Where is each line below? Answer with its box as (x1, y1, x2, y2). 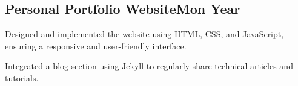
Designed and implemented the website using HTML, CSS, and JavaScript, (5, 28, 284, 40)
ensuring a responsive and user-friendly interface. (5, 39, 187, 52)
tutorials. (5, 71, 39, 84)
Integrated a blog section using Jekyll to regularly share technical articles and (5, 60, 293, 72)
